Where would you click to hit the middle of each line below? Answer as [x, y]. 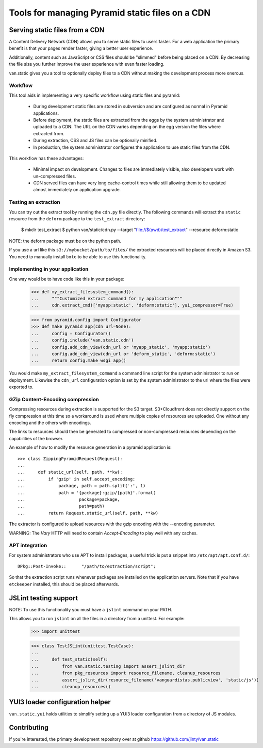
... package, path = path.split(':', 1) [82, 486]
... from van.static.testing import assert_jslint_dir [108, 666]
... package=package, [69, 499]
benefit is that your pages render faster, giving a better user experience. [81, 48]
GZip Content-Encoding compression [54, 399]
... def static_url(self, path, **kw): [70, 472]
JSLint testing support [43, 598]
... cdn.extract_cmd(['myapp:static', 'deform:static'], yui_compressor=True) [132, 305]
